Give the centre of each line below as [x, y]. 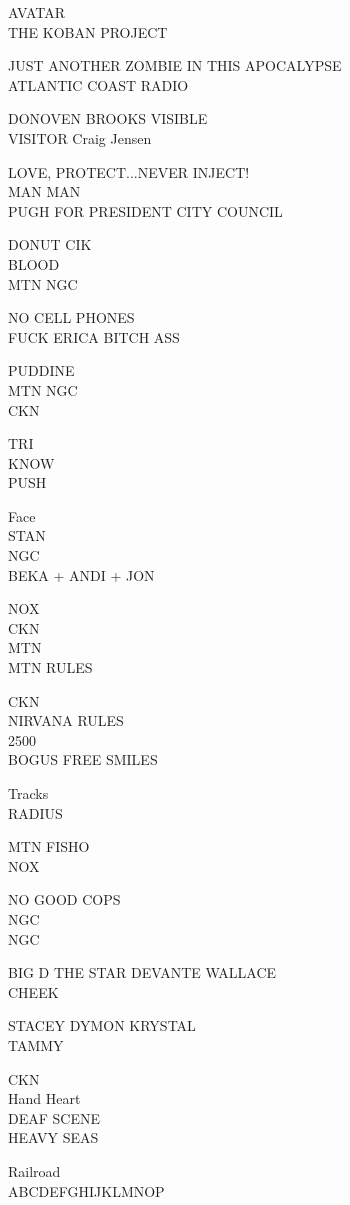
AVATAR [36, 12]
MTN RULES [50, 667]
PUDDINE [41, 370]
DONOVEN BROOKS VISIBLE [108, 118]
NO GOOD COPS [64, 899]
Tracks [28, 793]
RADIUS [35, 812]
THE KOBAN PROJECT [88, 31]
